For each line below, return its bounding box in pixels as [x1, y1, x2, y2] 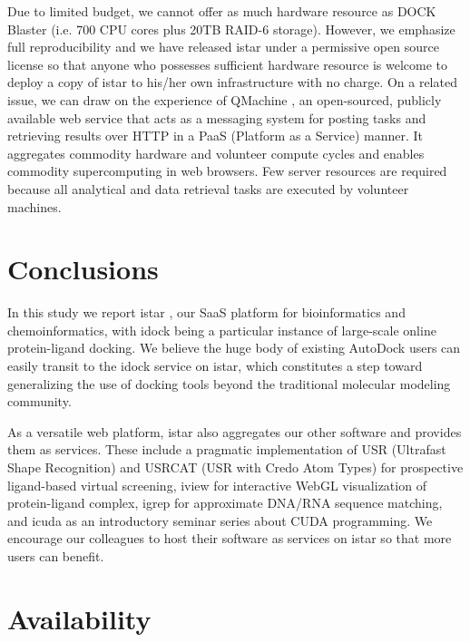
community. [7, 392, 72, 411]
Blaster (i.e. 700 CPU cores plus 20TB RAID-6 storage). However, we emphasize [7, 19, 455, 38]
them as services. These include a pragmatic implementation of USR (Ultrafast [7, 440, 446, 459]
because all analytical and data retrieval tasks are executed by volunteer [7, 179, 409, 198]
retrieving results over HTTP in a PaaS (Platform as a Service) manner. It [7, 126, 424, 145]
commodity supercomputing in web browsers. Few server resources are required [7, 161, 447, 180]
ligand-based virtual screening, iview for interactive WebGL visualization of [7, 475, 426, 494]
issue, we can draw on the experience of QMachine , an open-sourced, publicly [7, 90, 442, 109]
